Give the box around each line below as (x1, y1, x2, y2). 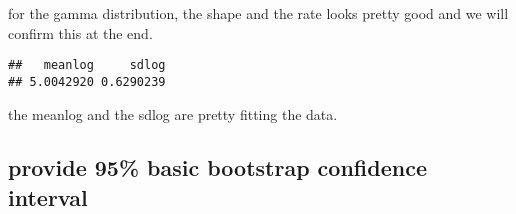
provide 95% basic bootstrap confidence (8, 152, 427, 183)
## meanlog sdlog (8, 58, 166, 73)
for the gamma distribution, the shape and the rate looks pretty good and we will (8, 3, 509, 23)
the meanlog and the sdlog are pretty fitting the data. (8, 103, 338, 124)
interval (8, 181, 88, 212)
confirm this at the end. (8, 22, 153, 43)
